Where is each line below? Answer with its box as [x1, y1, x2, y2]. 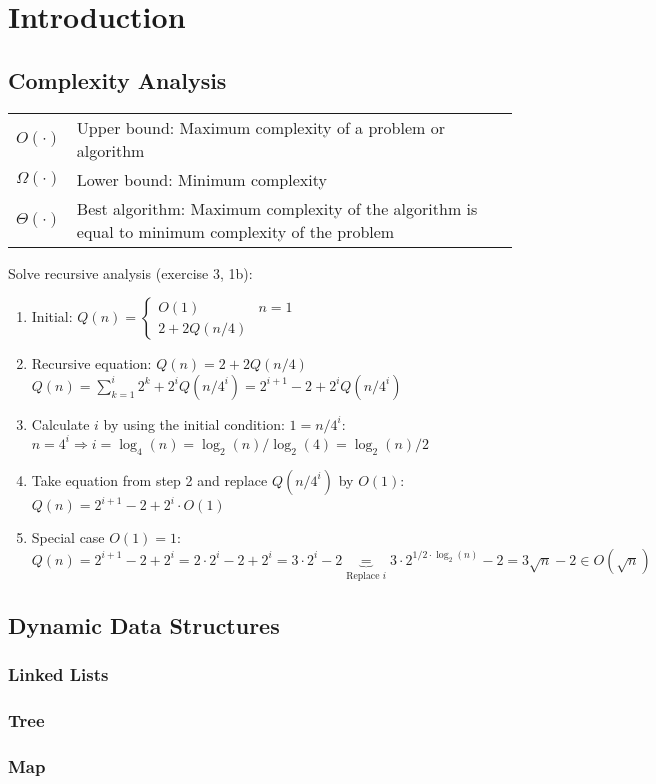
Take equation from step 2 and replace [31, 469, 268, 490]
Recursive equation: [31, 353, 152, 374]
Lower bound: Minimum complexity [76, 167, 327, 191]
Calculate [31, 413, 90, 434]
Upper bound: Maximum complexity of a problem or [76, 115, 445, 139]
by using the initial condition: [103, 413, 285, 434]
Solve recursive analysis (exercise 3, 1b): [8, 262, 253, 283]
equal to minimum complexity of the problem [76, 219, 395, 243]
